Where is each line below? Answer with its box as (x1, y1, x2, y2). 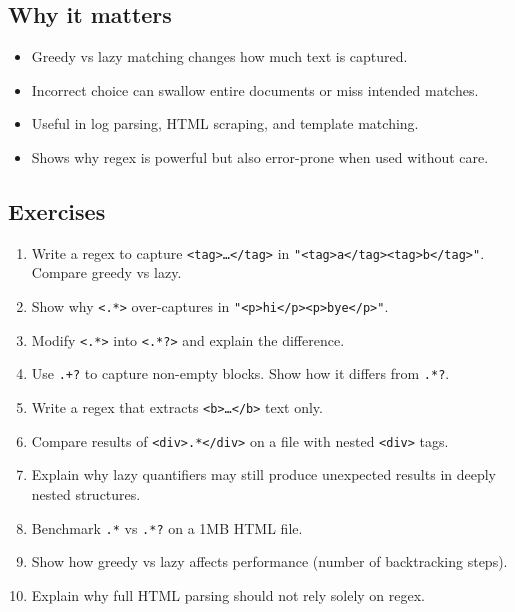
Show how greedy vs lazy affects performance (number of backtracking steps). (31, 551, 508, 572)
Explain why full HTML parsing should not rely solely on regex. (31, 584, 425, 605)
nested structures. (31, 483, 141, 504)
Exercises (8, 195, 106, 226)
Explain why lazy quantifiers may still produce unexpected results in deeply (31, 464, 497, 485)
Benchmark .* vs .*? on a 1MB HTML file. (31, 517, 303, 538)
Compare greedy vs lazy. (31, 262, 182, 283)
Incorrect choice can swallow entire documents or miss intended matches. (31, 79, 479, 100)
